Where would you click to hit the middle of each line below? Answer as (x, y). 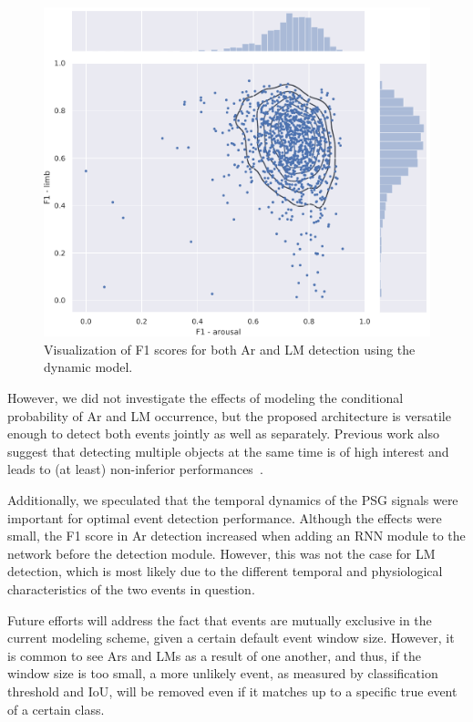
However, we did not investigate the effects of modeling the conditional (206, 398)
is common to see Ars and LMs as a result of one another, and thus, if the (214, 655)
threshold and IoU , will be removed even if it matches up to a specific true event (232, 691)
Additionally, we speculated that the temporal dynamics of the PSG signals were (233, 500)
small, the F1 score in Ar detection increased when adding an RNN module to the (236, 536)
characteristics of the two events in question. (131, 588)
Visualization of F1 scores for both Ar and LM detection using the (230, 349)
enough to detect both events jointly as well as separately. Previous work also (224, 433)
